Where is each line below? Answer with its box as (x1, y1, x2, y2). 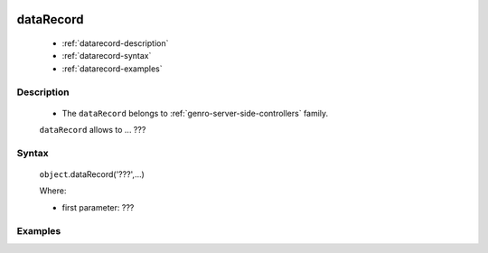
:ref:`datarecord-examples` (61, 63, 163, 74)
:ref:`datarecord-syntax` (61, 51, 152, 61)
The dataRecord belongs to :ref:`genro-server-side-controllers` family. (61, 108, 329, 118)
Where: (39, 185, 67, 196)
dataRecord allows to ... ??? (39, 125, 146, 136)
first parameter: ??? (61, 201, 135, 212)
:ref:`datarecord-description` (61, 38, 169, 49)
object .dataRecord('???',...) (39, 169, 145, 180)
